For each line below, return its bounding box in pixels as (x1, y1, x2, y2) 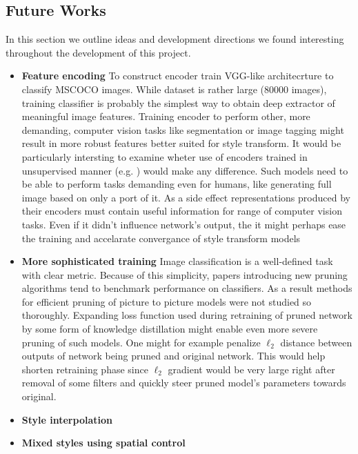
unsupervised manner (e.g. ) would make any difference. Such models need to (21, 163, 348, 177)
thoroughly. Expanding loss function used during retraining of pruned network (21, 308, 352, 322)
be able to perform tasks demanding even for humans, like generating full (21, 177, 332, 191)
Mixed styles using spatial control (21, 435, 186, 450)
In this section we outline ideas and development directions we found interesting (6, 32, 344, 46)
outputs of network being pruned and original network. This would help (21, 348, 326, 363)
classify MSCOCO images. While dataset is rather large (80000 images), (21, 81, 327, 96)
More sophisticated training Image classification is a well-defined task (21, 254, 333, 268)
